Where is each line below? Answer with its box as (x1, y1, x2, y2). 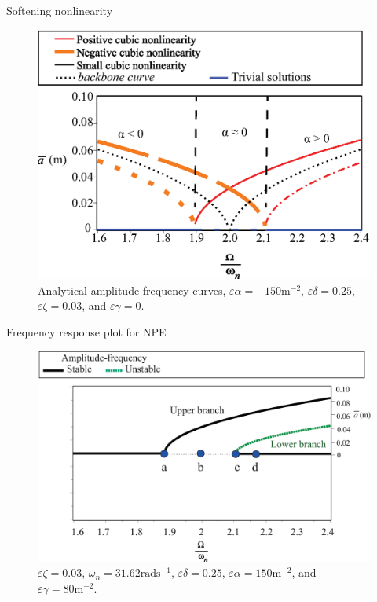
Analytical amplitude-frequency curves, (38, 281, 226, 298)
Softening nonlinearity (6, 2, 113, 18)
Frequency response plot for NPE (6, 323, 167, 340)
